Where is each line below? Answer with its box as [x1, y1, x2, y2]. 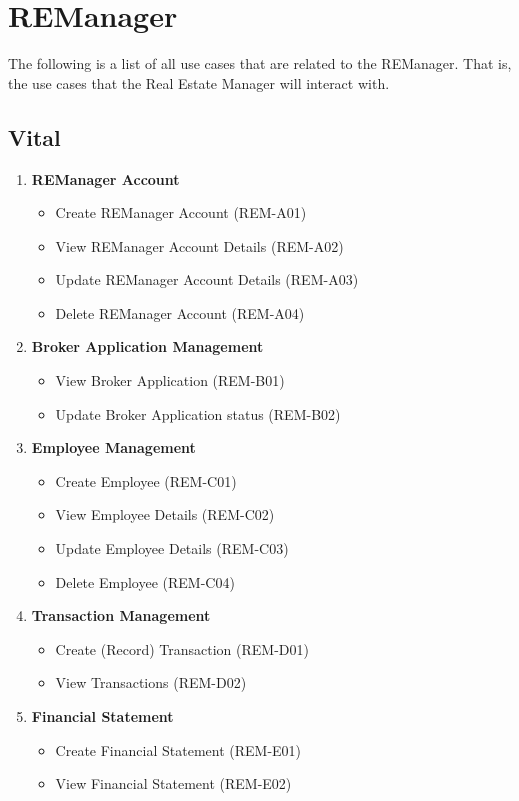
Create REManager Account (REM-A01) [55, 202, 307, 223]
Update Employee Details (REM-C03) [55, 538, 289, 559]
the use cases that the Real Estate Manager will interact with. [8, 72, 390, 93]
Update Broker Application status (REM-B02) [55, 403, 341, 424]
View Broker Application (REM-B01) [55, 370, 285, 391]
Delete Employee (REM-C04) [55, 571, 235, 592]
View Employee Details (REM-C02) [55, 504, 275, 525]
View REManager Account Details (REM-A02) [55, 235, 344, 256]
